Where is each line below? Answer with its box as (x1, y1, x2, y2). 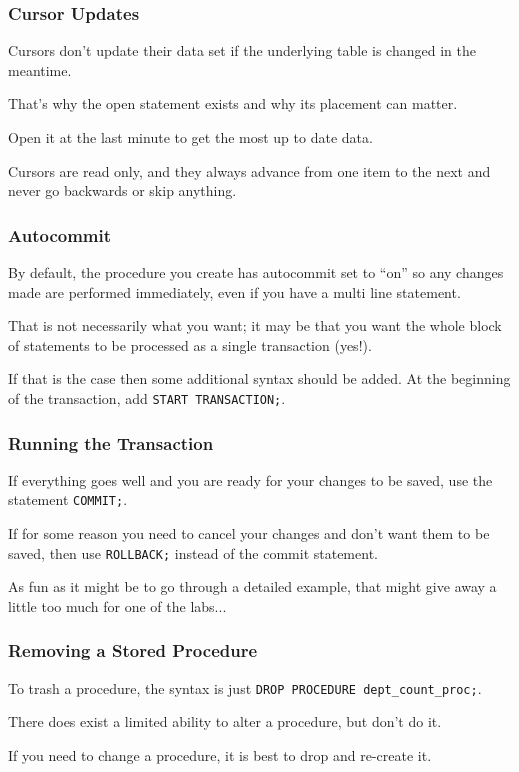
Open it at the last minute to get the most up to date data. (8, 127, 373, 147)
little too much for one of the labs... (8, 595, 227, 616)
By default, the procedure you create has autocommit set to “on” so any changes (8, 262, 504, 282)
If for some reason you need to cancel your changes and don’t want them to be (8, 523, 490, 544)
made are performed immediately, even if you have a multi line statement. (8, 281, 461, 302)
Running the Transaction (8, 430, 214, 455)
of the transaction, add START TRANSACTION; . (8, 387, 286, 408)
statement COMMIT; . (8, 489, 128, 510)
